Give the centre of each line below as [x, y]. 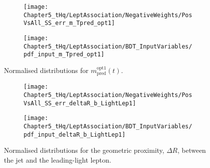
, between [192, 150]
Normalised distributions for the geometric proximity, [84, 150]
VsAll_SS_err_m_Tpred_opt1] [69, 23]
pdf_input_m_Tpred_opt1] [64, 55]
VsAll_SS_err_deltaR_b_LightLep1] [80, 103]
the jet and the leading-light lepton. [58, 159]
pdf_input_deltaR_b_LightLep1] [75, 134]
